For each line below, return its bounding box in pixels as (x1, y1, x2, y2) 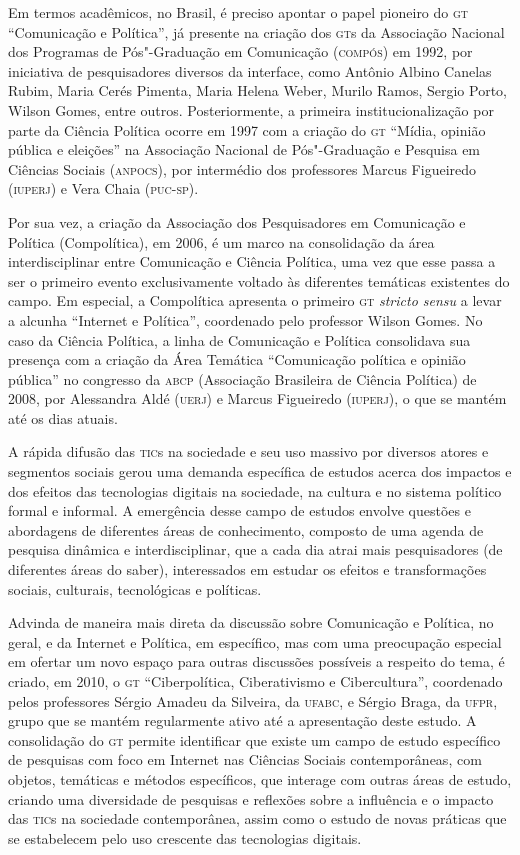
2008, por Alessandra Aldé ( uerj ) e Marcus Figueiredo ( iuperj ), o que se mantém (8, 388, 507, 409)
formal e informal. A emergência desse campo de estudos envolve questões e (8, 500, 471, 521)
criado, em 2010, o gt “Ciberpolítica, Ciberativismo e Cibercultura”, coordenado (8, 671, 503, 691)
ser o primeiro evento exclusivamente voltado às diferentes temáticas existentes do (8, 270, 510, 291)
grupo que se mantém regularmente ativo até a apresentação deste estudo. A (8, 710, 477, 731)
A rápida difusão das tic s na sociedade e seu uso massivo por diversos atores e (8, 441, 489, 462)
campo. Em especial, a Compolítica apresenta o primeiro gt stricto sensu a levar (8, 290, 502, 311)
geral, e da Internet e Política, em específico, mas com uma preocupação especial (8, 631, 502, 652)
